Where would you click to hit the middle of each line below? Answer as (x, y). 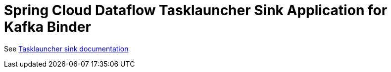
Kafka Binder (48, 27)
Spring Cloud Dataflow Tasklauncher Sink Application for (196, 10)
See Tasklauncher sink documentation (66, 48)
